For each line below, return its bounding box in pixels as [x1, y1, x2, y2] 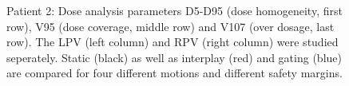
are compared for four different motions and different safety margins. [6, 64, 343, 81]
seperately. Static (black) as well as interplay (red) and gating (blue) [6, 49, 342, 65]
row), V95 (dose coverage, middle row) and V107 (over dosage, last [6, 18, 335, 34]
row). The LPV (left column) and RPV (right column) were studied [6, 33, 339, 50]
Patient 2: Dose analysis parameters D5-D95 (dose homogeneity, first [6, 2, 343, 18]
